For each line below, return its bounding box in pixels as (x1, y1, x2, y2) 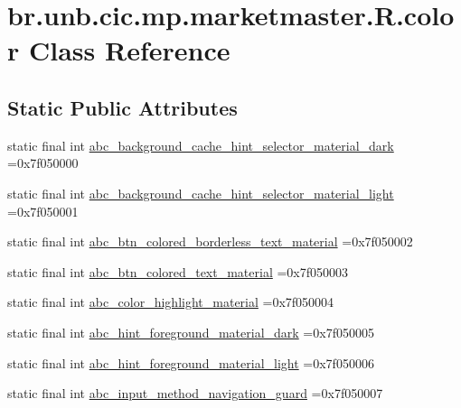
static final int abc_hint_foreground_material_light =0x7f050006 (7, 353, 374, 372)
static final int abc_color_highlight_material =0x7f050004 (7, 292, 334, 311)
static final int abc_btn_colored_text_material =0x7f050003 (7, 262, 349, 281)
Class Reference (28, 32, 230, 69)
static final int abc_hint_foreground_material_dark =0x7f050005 (7, 322, 374, 341)
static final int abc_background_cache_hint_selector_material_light (7, 183, 394, 202)
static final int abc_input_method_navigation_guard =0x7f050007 (7, 384, 383, 403)
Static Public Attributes (7, 93, 238, 121)
